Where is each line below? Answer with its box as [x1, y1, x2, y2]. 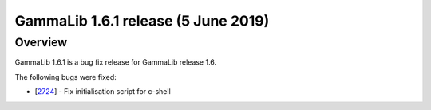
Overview [14, 35, 68, 49]
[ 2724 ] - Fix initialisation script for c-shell [34, 87, 171, 96]
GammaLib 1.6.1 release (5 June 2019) [14, 12, 270, 29]
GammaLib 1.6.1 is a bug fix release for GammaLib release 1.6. [14, 57, 217, 67]
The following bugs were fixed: [14, 72, 117, 81]
